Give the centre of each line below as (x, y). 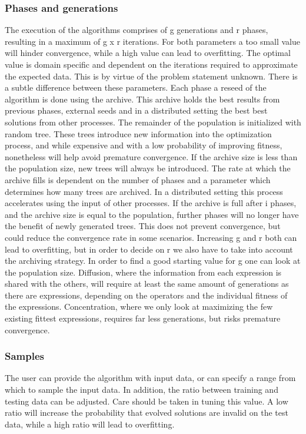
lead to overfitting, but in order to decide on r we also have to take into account (149, 249)
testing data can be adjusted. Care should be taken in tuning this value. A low (147, 401)
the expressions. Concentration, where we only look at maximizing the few (139, 307)
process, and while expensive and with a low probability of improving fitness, (144, 145)
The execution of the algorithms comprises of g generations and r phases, (137, 30)
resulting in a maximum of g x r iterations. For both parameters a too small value (153, 41)
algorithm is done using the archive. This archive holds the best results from (142, 99)
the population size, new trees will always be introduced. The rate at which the (148, 168)
